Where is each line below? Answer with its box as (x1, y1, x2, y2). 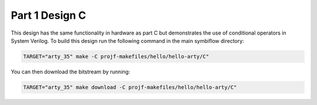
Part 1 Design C (11, 9, 86, 22)
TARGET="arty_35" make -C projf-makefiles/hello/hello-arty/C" (23, 53, 210, 60)
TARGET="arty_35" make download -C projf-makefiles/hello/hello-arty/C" (23, 84, 237, 90)
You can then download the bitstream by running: (11, 68, 130, 75)
